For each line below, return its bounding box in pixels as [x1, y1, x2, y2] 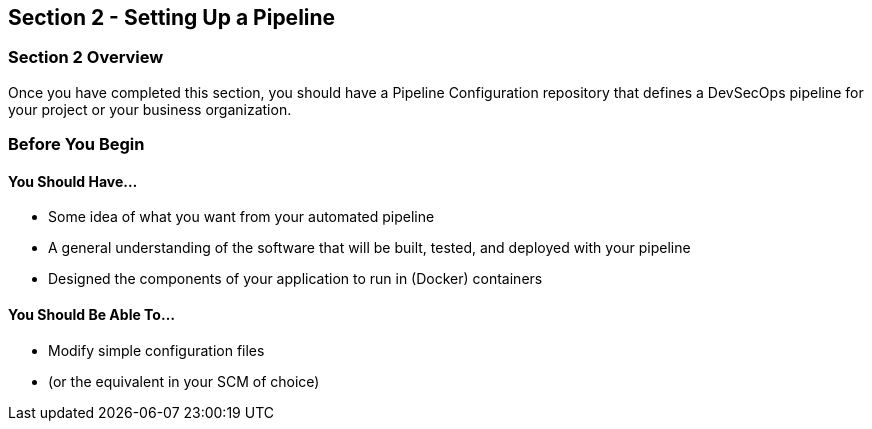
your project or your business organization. [8, 100, 292, 118]
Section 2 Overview [8, 47, 164, 68]
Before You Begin [8, 134, 145, 155]
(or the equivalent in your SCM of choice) [48, 372, 320, 390]
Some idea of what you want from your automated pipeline [48, 208, 435, 226]
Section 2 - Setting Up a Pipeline [8, 5, 336, 30]
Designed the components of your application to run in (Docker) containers [48, 270, 543, 288]
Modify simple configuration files [48, 341, 265, 359]
